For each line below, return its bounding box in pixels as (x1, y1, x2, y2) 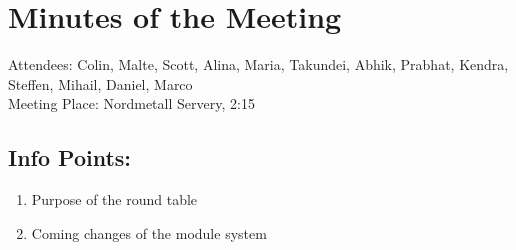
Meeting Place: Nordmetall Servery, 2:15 (8, 93, 255, 114)
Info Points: (8, 142, 132, 173)
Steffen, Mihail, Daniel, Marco (8, 73, 193, 94)
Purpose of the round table (31, 189, 198, 210)
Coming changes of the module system (31, 222, 267, 243)
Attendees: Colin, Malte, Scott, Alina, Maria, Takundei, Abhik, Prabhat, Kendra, (8, 54, 509, 75)
